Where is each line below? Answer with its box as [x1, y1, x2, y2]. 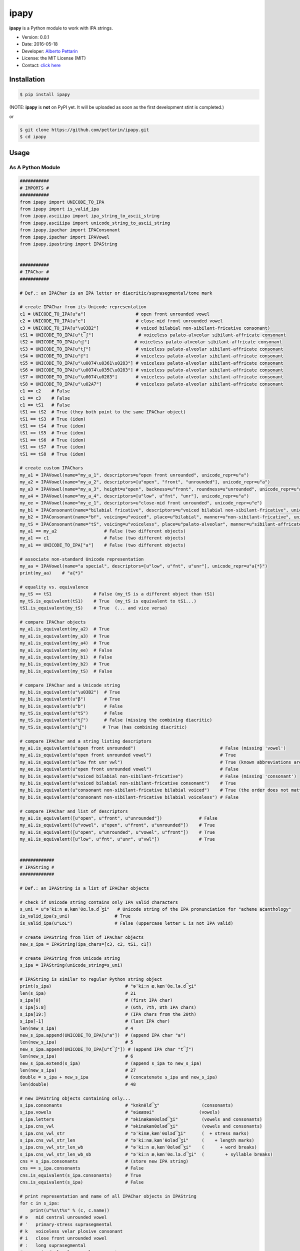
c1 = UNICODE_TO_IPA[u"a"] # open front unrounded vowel [19, 311, 210, 317]
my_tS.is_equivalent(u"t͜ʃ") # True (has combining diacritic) [19, 724, 187, 730]
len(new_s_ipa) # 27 [19, 1067, 136, 1073]
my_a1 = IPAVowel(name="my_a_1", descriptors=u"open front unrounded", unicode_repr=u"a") [19, 472, 249, 478]
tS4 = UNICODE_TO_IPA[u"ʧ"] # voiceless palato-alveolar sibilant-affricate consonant [19, 353, 283, 359]
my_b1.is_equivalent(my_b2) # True [19, 661, 110, 667]
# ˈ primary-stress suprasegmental [19, 1221, 112, 1227]
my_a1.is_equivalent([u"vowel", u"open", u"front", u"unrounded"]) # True [19, 822, 215, 828]
